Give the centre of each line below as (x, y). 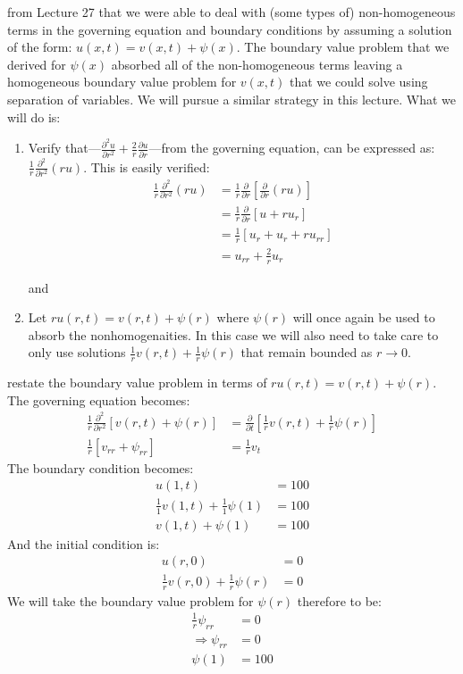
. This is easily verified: (147, 166)
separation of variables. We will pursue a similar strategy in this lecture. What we (231, 99)
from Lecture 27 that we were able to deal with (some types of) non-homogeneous (231, 12)
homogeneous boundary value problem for (122, 82)
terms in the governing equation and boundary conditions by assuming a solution (230, 29)
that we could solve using (359, 82)
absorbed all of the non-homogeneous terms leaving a (257, 64)
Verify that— (64, 148)
